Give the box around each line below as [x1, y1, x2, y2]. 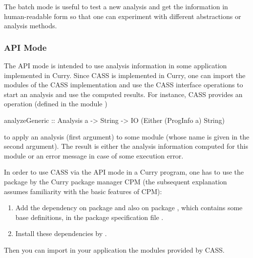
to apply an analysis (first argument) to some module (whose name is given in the [4, 131, 250, 141]
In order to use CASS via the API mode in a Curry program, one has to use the [4, 167, 244, 177]
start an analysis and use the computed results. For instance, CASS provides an [4, 89, 243, 99]
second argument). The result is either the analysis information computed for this [4, 141, 248, 151]
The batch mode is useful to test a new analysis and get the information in [4, 1, 228, 11]
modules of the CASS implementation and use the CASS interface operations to [4, 79, 243, 90]
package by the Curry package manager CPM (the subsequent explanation [4, 176, 227, 186]
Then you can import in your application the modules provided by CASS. [4, 244, 225, 255]
